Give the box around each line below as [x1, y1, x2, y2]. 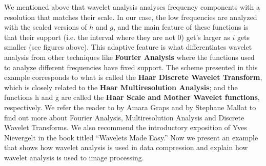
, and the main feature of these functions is [113, 22, 249, 32]
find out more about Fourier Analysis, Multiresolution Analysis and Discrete [4, 112, 244, 122]
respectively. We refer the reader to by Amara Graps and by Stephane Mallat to [4, 101, 256, 112]
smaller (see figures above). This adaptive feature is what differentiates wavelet [4, 42, 252, 52]
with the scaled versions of [4, 22, 87, 32]
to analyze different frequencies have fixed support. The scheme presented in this [4, 61, 258, 72]
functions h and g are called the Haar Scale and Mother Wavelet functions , [4, 92, 260, 102]
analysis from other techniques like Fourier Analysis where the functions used [4, 51, 255, 62]
